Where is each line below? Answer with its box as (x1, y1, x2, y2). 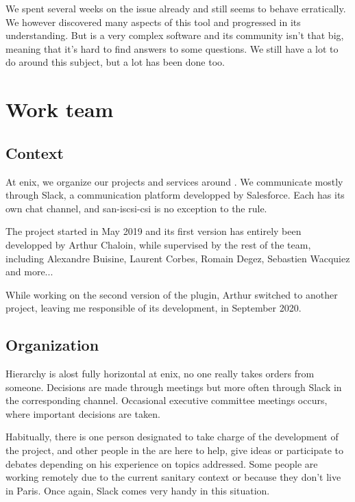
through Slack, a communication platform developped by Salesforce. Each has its (5, 188, 345, 202)
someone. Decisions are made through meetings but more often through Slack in (5, 379, 342, 394)
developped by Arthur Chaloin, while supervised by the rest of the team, (5, 237, 311, 251)
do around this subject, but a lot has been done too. (5, 55, 225, 69)
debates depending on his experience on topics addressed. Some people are (5, 456, 318, 470)
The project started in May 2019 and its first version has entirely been (5, 224, 302, 238)
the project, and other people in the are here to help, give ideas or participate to (5, 443, 344, 457)
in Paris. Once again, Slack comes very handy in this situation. (5, 483, 270, 497)
